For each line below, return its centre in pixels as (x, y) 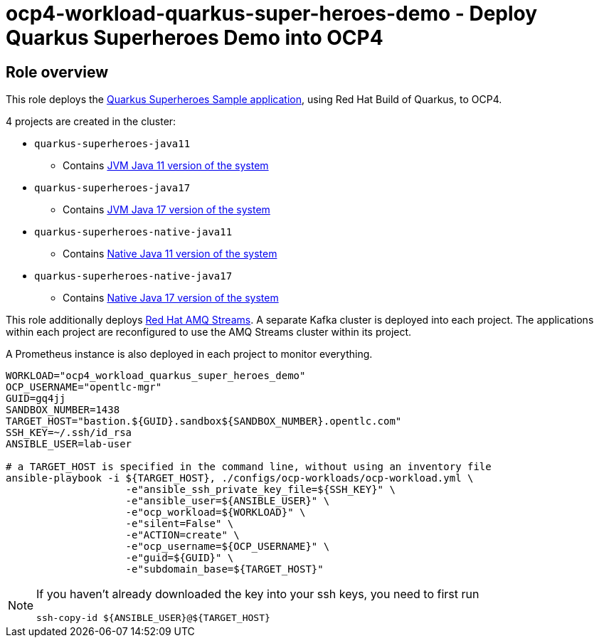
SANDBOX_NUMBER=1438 (63, 410)
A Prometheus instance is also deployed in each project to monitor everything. (189, 354)
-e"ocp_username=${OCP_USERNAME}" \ (228, 547)
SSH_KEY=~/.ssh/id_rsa (69, 433)
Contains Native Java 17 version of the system (171, 298)
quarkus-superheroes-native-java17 (133, 276)
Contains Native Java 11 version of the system (170, 254)
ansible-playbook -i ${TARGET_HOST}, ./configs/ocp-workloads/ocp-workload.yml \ (240, 478)
